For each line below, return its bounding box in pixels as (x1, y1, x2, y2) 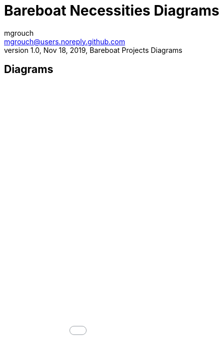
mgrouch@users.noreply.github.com (4, 37, 125, 46)
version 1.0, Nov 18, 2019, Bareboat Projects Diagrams (4, 45, 183, 54)
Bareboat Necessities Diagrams (4, 2, 219, 19)
